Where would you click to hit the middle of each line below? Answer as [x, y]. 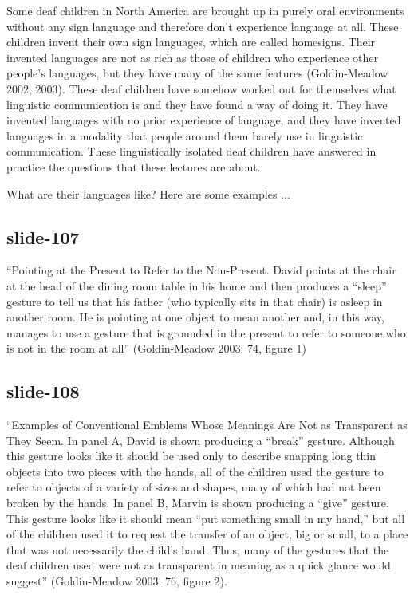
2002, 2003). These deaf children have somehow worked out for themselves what [201, 88]
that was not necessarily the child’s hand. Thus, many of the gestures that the [198, 549]
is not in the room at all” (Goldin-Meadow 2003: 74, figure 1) [156, 348]
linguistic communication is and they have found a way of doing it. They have [197, 104]
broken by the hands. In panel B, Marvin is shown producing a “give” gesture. [198, 503]
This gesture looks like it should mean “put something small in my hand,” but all [206, 518]
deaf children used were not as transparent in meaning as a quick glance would [199, 565]
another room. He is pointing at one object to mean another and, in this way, [195, 317]
